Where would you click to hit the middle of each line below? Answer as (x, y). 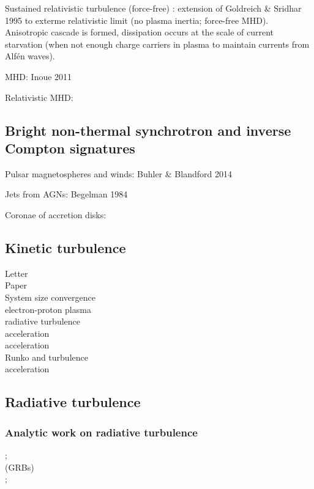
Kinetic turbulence (65, 247)
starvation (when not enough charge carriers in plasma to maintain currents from (157, 44)
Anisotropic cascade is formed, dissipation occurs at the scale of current (139, 32)
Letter (17, 273)
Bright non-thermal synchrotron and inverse (148, 130)
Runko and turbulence (47, 357)
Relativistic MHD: (39, 97)
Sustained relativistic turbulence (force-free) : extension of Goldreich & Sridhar (153, 8)
